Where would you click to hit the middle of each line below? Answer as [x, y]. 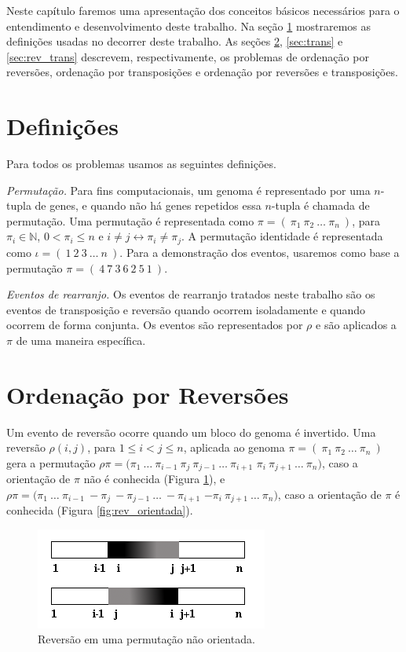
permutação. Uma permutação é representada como [130, 220]
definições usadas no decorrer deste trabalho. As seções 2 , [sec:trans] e [175, 41]
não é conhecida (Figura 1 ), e [154, 479]
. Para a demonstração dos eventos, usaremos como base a [260, 252]
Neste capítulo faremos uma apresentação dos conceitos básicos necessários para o [203, 10]
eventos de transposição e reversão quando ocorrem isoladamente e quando [186, 309]
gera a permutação [51, 462]
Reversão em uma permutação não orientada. [146, 639]
